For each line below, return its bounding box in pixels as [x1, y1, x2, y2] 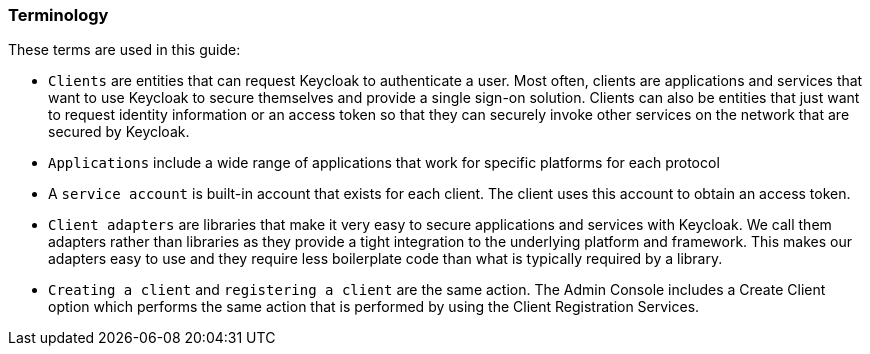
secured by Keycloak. [48, 123, 190, 141]
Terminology [8, 5, 109, 25]
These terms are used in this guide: [8, 41, 241, 59]
